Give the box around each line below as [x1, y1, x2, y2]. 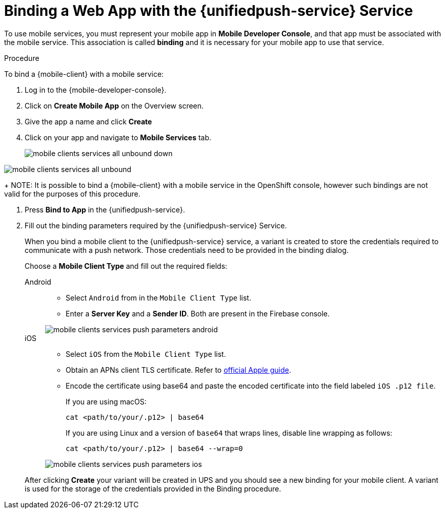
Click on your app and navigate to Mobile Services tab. [25, 133, 212, 142]
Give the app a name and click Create [25, 117, 152, 126]
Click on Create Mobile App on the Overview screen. [25, 101, 204, 110]
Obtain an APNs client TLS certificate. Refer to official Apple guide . [66, 365, 291, 374]
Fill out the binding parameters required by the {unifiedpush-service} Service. [25, 221, 287, 230]
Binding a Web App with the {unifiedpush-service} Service [4, 2, 413, 19]
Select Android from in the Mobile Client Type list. [66, 293, 251, 302]
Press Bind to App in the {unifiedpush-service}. [25, 205, 185, 214]
